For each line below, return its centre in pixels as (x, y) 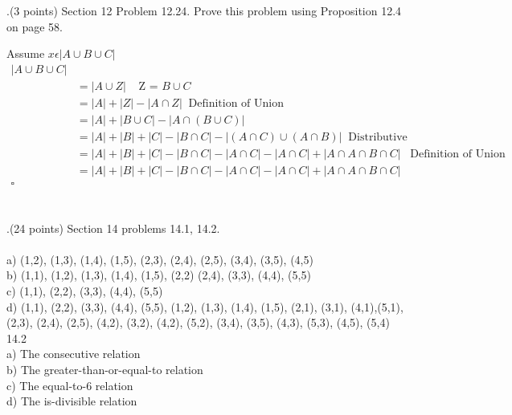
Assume (26, 53)
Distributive (378, 137)
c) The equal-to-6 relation (70, 385)
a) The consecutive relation (74, 354)
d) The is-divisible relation (72, 401)
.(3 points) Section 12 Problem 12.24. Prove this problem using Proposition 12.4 (204, 10)
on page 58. (35, 26)
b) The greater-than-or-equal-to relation (105, 369)
